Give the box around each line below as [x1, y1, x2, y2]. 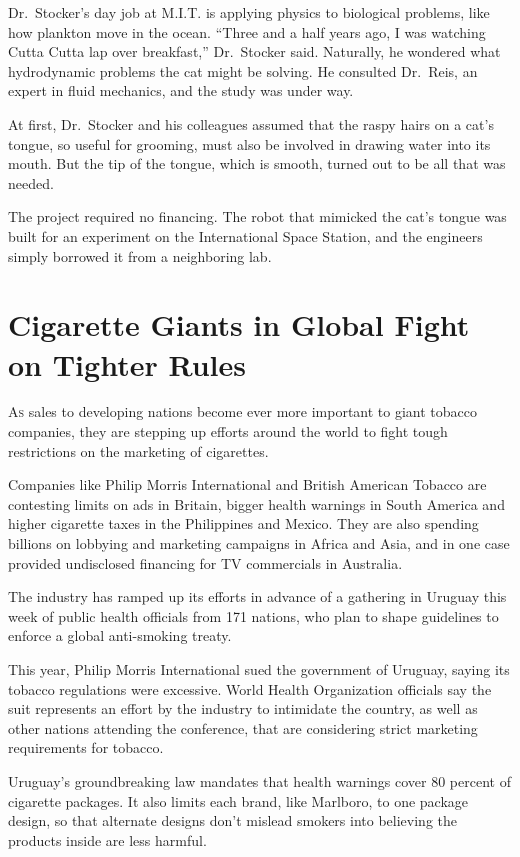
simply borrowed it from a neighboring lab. [8, 245, 272, 266]
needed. [8, 172, 54, 193]
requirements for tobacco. [8, 737, 164, 758]
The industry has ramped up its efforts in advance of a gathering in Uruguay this [8, 586, 507, 607]
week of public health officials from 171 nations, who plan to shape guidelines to [8, 605, 499, 626]
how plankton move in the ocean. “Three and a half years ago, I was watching [8, 21, 486, 42]
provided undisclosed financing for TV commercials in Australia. [8, 552, 403, 573]
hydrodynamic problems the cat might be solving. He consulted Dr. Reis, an [8, 60, 478, 81]
